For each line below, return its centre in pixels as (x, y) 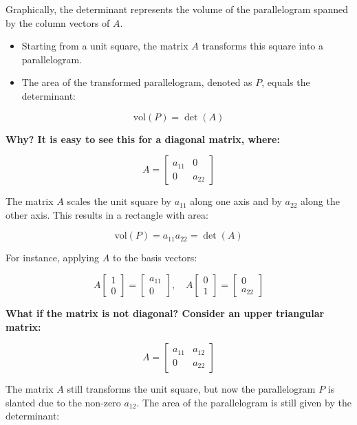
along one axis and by (236, 201)
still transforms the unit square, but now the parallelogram (191, 389)
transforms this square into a (262, 46)
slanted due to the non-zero (63, 402)
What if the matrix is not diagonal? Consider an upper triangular (165, 313)
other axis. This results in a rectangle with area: (107, 214)
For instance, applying (53, 258)
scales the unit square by (119, 201)
